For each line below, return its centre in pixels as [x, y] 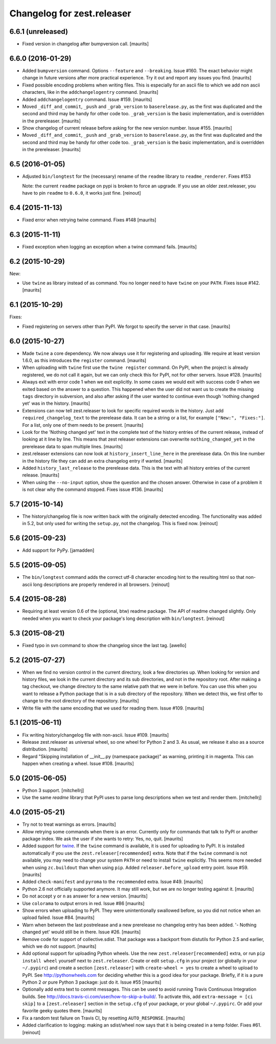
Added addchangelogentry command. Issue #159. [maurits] [87, 99]
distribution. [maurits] [45, 749]
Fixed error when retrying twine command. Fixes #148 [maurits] [89, 220]
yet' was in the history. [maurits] [56, 403]
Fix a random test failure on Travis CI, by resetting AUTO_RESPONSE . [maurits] [103, 1018]
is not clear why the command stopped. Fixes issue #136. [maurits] [93, 490]
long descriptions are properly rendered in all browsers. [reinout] [101, 584]
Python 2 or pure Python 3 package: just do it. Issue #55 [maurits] [92, 982]
